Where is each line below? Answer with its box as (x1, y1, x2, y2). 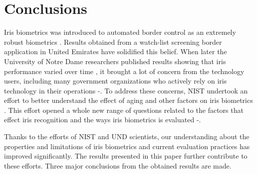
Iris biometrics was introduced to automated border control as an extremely (4, 27, 236, 37)
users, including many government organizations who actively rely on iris (4, 76, 227, 86)
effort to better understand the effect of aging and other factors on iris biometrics (4, 95, 253, 105)
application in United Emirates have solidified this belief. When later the (4, 46, 227, 57)
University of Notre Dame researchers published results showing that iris (4, 56, 226, 66)
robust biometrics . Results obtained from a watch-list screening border (4, 36, 222, 47)
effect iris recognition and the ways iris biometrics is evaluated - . (4, 114, 201, 125)
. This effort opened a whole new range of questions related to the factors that (4, 104, 244, 115)
